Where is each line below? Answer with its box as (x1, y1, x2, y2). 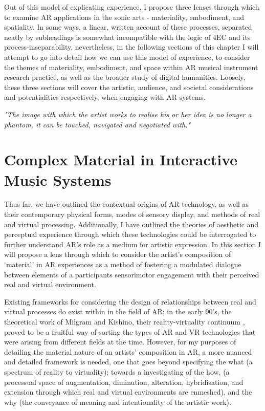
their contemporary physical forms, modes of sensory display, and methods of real (4, 209, 260, 220)
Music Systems (4, 169, 112, 190)
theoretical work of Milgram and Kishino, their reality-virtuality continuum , (4, 316, 245, 327)
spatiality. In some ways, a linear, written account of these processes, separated (4, 21, 252, 32)
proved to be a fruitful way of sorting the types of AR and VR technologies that (4, 326, 256, 337)
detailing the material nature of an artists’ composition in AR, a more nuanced (4, 346, 252, 357)
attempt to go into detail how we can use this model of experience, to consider (4, 51, 250, 62)
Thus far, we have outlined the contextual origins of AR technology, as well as (4, 199, 249, 209)
